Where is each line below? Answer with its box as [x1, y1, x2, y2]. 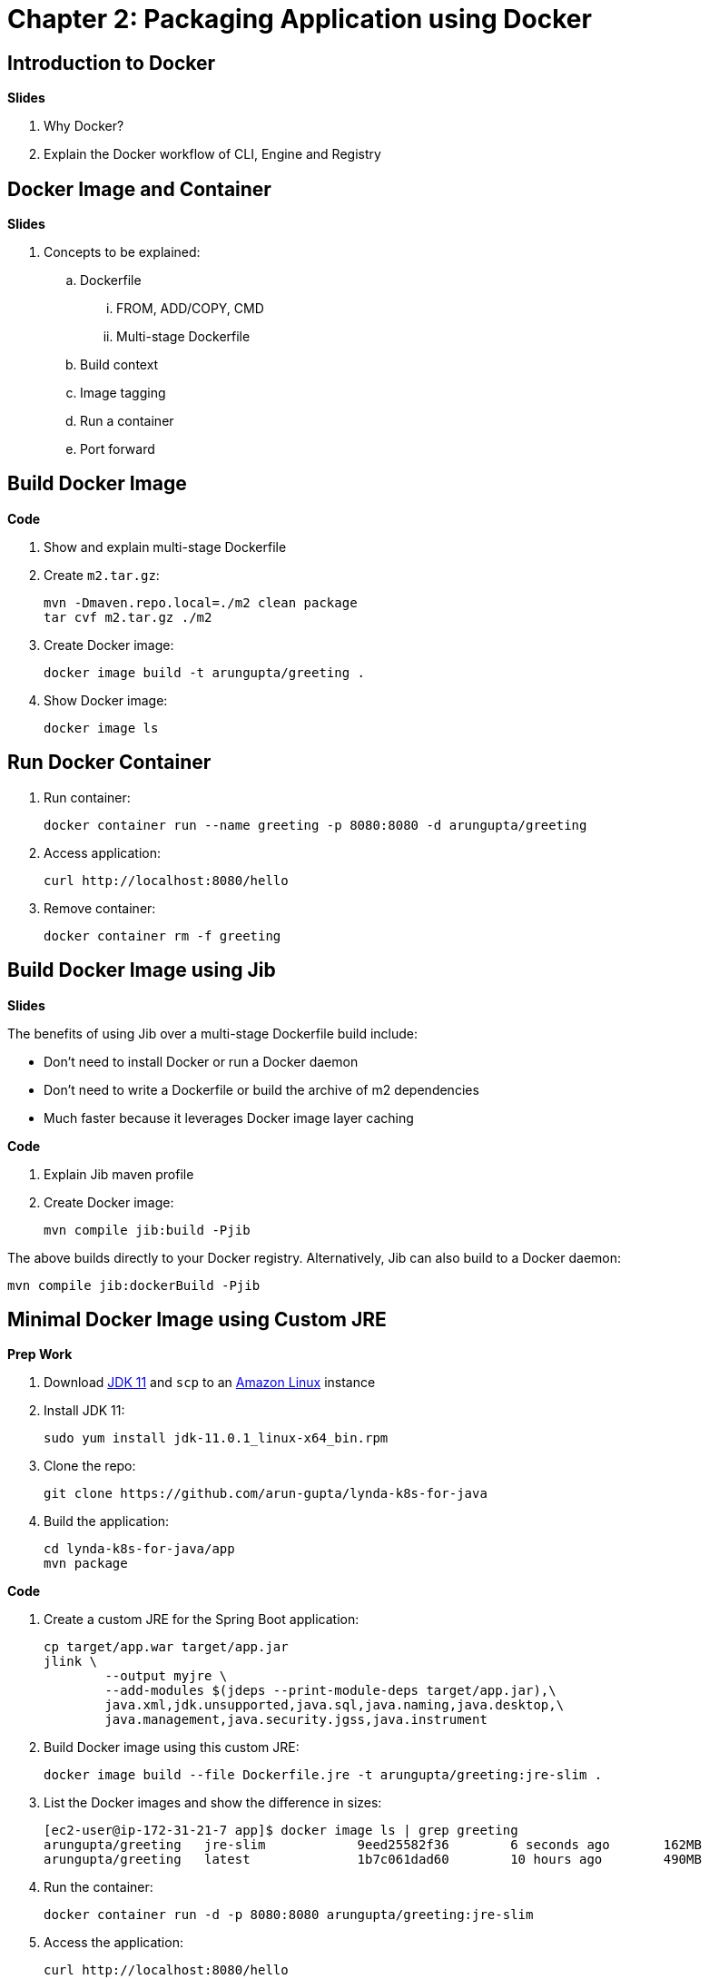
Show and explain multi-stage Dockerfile [44, 538, 287, 555]
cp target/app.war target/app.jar [44, 1639, 289, 1655]
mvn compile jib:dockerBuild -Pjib [7, 1277, 261, 1293]
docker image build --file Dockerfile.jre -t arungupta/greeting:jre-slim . [44, 1767, 603, 1783]
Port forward [80, 441, 155, 458]
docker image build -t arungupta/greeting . [44, 665, 366, 680]
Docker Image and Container [7, 177, 271, 201]
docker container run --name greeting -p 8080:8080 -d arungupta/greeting [44, 817, 587, 832]
